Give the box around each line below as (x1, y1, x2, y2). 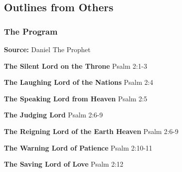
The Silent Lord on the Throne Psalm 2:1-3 (4, 60, 147, 71)
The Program (4, 25, 58, 37)
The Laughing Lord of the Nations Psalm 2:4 (4, 77, 153, 87)
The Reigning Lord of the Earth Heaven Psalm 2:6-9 (4, 126, 179, 136)
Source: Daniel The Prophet (4, 44, 91, 54)
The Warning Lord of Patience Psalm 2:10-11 (4, 142, 152, 153)
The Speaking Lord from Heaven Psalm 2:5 (4, 93, 148, 103)
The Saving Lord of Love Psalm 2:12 (4, 159, 124, 169)
